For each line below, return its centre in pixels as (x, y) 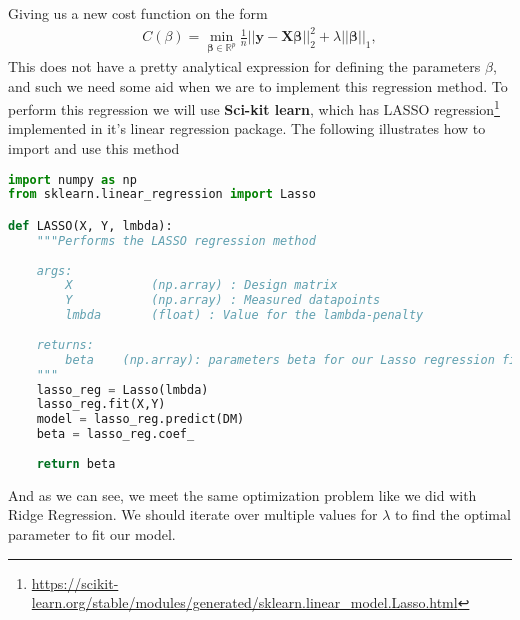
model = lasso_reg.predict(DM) (140, 419)
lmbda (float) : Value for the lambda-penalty (244, 315)
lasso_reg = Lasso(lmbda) (122, 389)
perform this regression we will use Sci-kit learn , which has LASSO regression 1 (254, 107)
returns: (65, 344)
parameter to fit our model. (92, 534)
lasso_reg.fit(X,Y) (101, 404)
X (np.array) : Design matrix (201, 285)
